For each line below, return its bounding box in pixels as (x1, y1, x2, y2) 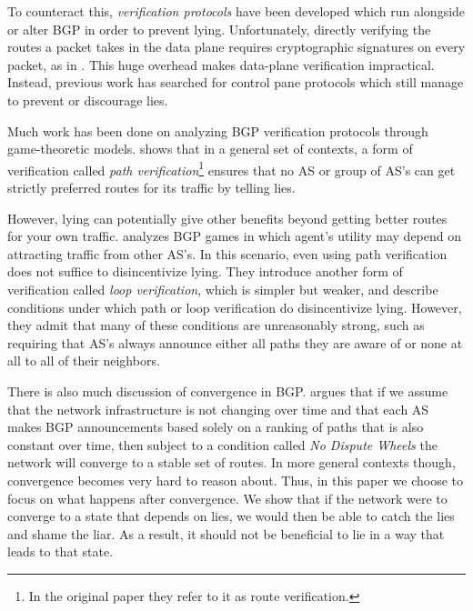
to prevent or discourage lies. (7, 90, 168, 109)
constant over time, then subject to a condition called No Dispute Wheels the (7, 435, 438, 454)
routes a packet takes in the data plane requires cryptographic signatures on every (7, 37, 466, 56)
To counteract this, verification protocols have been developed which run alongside (7, 2, 466, 20)
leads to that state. (7, 542, 114, 561)
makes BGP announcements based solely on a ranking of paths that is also (7, 417, 424, 436)
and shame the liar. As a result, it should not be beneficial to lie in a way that (7, 524, 445, 543)
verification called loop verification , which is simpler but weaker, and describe (7, 279, 438, 298)
